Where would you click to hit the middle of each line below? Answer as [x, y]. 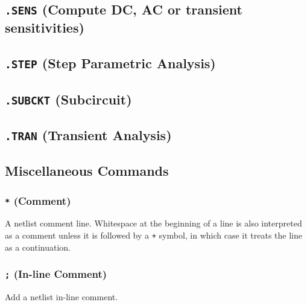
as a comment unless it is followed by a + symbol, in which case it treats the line [154, 235]
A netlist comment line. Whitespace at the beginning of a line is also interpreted [153, 223]
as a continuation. [38, 247]
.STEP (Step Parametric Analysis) [110, 63]
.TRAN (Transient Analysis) [88, 134]
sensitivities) [45, 27]
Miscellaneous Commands [87, 171]
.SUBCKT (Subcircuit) [68, 99]
